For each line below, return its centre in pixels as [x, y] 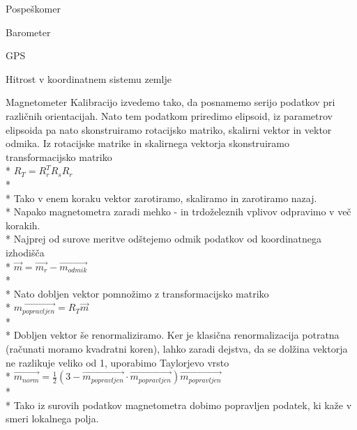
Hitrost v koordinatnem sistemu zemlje [89, 78]
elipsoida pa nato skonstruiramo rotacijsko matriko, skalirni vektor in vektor [169, 129]
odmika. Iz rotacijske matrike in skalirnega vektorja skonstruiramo [147, 143]
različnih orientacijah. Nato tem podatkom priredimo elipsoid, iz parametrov [169, 115]
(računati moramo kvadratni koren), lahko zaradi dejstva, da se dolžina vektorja [177, 348]
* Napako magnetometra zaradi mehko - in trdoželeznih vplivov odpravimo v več [178, 212]
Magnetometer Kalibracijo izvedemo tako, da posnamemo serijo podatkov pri [170, 102]
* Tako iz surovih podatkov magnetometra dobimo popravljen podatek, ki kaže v [179, 405]
